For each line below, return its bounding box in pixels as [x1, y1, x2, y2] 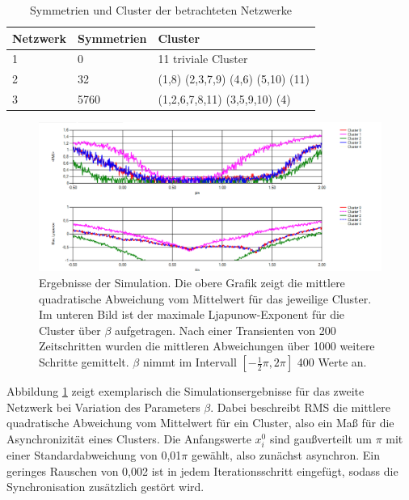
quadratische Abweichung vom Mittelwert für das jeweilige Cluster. [39, 290, 372, 307]
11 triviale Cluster [158, 50, 248, 67]
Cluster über [39, 321, 101, 338]
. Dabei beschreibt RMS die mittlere [210, 398, 390, 415]
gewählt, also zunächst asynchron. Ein [191, 446, 381, 463]
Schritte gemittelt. [39, 354, 129, 371]
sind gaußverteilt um [269, 430, 373, 447]
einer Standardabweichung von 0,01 [6, 446, 182, 463]
